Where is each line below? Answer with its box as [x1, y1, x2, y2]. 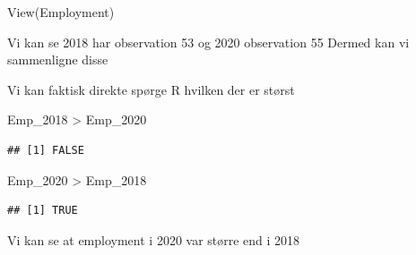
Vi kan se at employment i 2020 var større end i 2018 [7, 230, 300, 249]
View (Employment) [7, 3, 115, 21]
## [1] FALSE [7, 143, 84, 157]
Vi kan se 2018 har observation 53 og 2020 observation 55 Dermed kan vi [7, 32, 410, 51]
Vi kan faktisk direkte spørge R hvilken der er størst [7, 80, 295, 98]
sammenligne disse [7, 50, 108, 69]
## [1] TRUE [7, 204, 78, 217]
